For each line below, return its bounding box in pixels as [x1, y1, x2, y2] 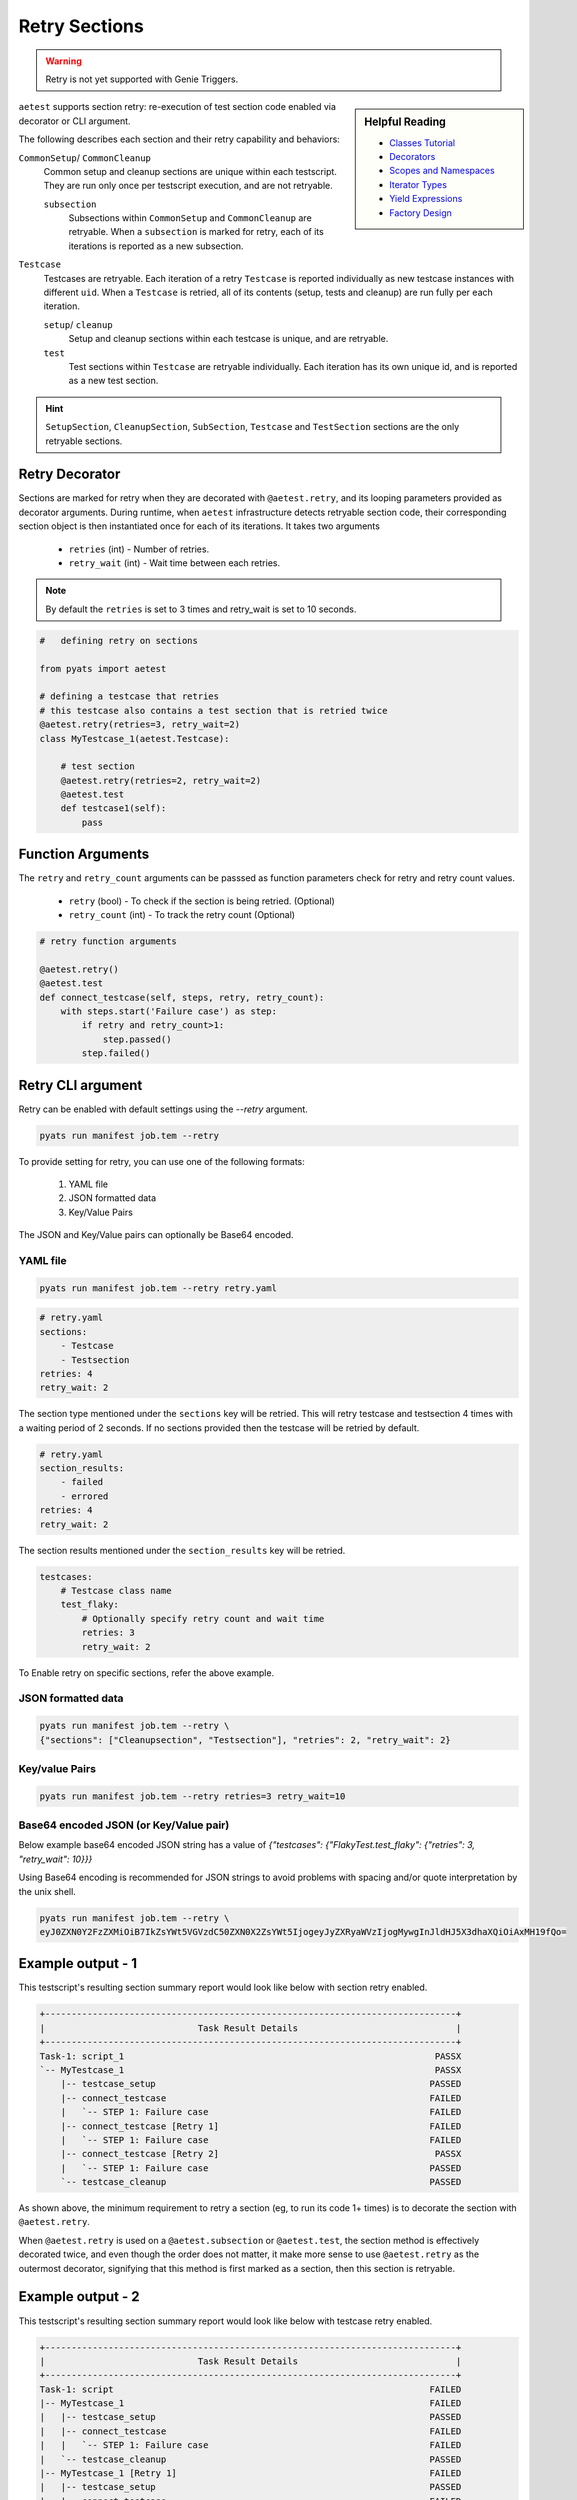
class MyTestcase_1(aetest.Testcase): [39, 733, 230, 744]
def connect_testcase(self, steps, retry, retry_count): [39, 991, 325, 1003]
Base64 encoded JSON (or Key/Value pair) [18, 1818, 230, 1832]
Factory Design [389, 206, 452, 219]
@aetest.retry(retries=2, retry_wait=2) [60, 775, 262, 786]
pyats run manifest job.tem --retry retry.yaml [39, 1282, 277, 1294]
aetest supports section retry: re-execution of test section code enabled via [18, 101, 337, 113]
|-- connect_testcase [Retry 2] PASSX [60, 2148, 462, 2160]
